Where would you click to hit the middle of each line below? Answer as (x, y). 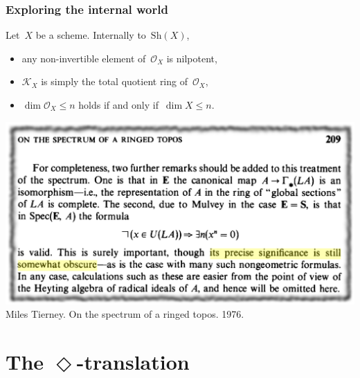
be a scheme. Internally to (91, 35)
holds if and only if (118, 105)
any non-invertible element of (84, 58)
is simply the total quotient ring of (114, 81)
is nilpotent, (192, 58)
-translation (133, 362)
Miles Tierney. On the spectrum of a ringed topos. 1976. (125, 314)
